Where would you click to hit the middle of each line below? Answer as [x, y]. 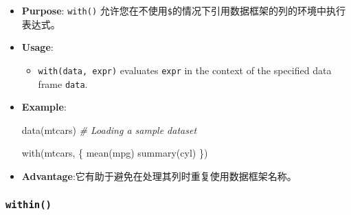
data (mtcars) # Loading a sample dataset [109, 129]
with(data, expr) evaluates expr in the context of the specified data [185, 70]
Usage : [37, 47]
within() [29, 205]
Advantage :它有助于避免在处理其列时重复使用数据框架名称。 [159, 176]
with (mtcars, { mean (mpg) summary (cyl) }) [115, 153]
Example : [44, 107]
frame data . [63, 83]
